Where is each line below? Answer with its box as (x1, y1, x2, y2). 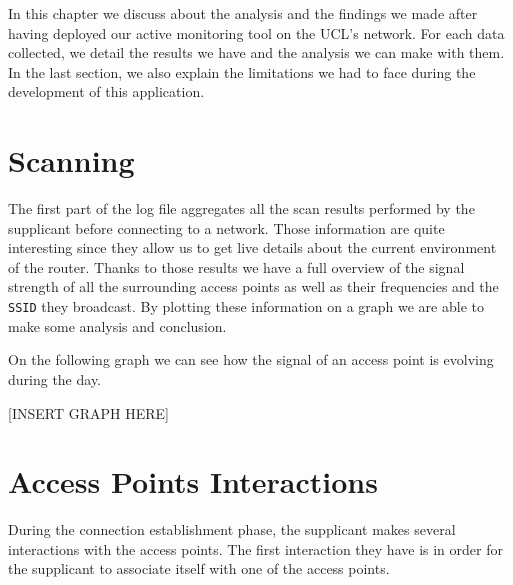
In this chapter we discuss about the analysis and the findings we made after (8, 3, 478, 23)
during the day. (8, 368, 102, 389)
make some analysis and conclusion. (8, 315, 227, 336)
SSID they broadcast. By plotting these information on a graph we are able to (8, 296, 484, 317)
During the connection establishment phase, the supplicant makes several (8, 519, 456, 540)
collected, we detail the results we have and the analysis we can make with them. (8, 42, 505, 63)
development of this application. (8, 81, 205, 102)
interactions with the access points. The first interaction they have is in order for (8, 538, 503, 559)
